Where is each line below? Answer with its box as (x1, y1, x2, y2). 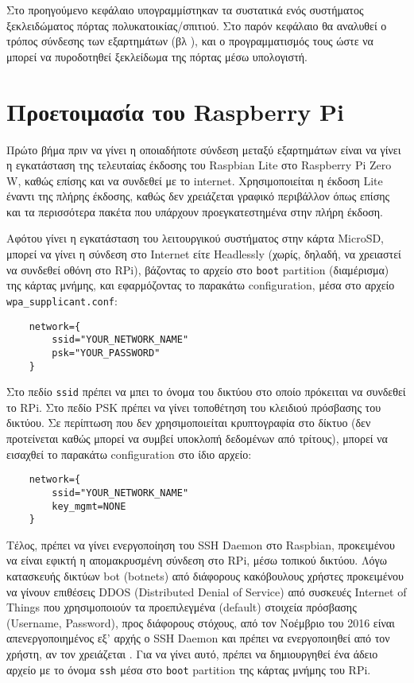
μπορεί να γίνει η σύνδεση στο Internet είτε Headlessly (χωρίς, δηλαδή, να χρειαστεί (6, 246, 401, 262)
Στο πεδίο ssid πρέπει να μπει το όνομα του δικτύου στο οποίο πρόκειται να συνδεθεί (6, 383, 406, 400)
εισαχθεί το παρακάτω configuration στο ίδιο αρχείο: (6, 445, 252, 462)
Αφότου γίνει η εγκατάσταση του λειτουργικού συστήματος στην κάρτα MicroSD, (6, 230, 385, 246)
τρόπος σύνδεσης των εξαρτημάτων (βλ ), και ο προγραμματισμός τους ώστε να (6, 33, 373, 49)
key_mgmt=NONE (52, 500, 126, 512)
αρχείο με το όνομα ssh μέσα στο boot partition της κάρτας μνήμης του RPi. (6, 661, 371, 677)
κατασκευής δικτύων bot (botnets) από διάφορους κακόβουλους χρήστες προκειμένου (6, 568, 404, 584)
